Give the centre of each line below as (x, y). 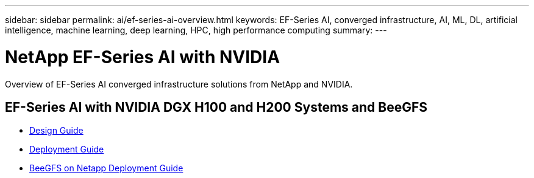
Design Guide (56, 131)
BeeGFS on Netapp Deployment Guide (106, 168)
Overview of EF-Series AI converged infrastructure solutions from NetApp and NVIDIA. (179, 84)
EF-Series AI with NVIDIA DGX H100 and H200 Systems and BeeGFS (216, 107)
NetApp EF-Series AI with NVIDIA (143, 57)
